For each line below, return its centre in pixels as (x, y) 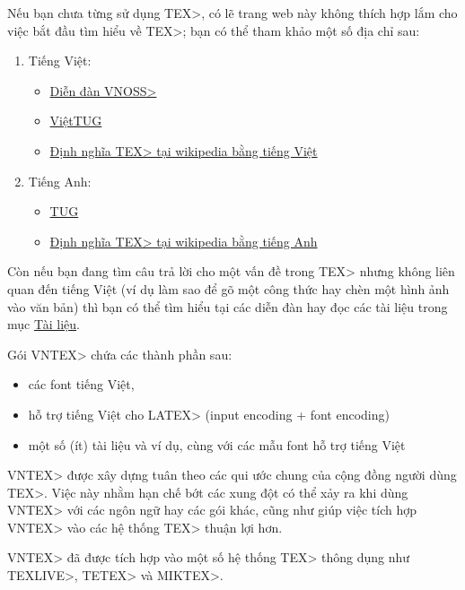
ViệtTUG (76, 121)
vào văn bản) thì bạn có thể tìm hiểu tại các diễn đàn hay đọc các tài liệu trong (228, 306)
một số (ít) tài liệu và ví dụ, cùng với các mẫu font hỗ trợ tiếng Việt (217, 444)
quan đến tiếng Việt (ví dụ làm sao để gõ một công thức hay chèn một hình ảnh (228, 288)
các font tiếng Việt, (81, 384)
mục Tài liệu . (44, 324)
